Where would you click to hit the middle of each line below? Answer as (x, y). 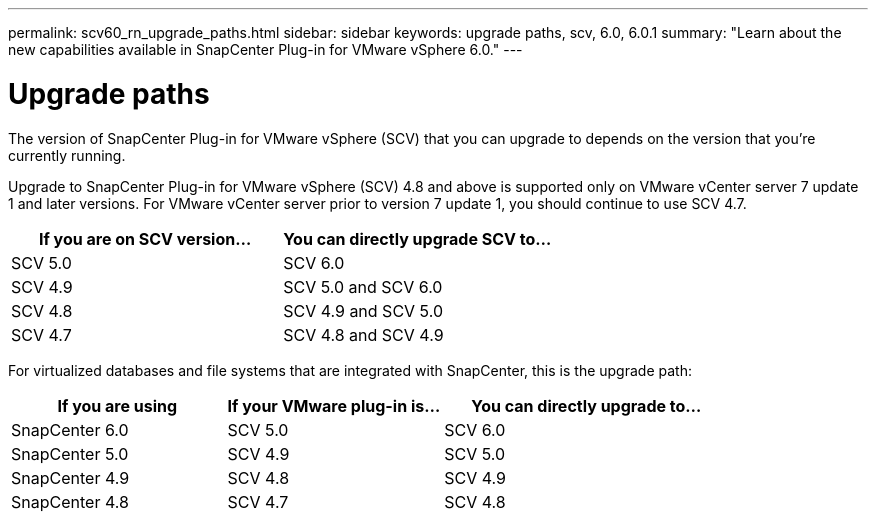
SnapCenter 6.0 (70, 429)
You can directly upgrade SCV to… (417, 238)
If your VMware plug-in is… (334, 405)
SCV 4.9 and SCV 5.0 (363, 310)
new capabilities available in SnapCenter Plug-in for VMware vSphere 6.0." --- (265, 49)
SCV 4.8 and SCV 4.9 (363, 334)
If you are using (117, 405)
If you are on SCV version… (145, 238)
